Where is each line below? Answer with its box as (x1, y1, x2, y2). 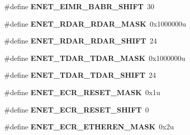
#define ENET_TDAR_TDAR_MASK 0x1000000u (4, 52, 185, 63)
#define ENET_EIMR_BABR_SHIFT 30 (4, 1, 154, 11)
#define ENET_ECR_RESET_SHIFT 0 (4, 104, 149, 115)
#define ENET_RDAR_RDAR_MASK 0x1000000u (4, 18, 186, 29)
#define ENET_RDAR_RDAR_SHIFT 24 (4, 35, 157, 46)
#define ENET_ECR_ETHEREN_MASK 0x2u (4, 121, 174, 132)
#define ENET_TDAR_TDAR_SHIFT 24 (4, 70, 156, 80)
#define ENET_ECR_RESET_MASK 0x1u (4, 86, 160, 97)
